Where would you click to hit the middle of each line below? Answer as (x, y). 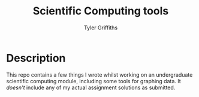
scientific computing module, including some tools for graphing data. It (94, 81)
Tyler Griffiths (101, 28)
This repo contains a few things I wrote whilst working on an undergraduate (99, 75)
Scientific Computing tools (101, 11)
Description (36, 58)
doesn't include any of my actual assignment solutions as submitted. (91, 87)
